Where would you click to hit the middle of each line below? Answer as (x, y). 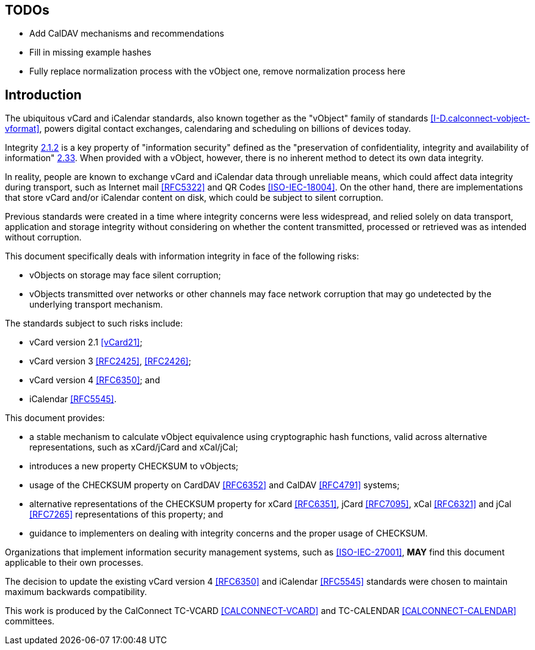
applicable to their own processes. (74, 563)
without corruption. (43, 237)
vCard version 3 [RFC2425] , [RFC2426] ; (110, 361)
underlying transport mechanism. (96, 305)
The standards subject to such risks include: (94, 323)
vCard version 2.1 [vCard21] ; (86, 342)
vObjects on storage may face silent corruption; (125, 275)
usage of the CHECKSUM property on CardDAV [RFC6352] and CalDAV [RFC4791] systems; (215, 485)
